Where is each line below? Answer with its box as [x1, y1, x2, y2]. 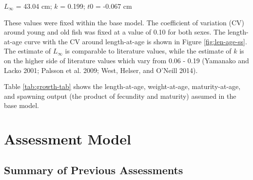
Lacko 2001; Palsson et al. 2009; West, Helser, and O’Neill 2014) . [4, 65, 198, 75]
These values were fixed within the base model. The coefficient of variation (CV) [4, 17, 244, 27]
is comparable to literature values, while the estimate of [65, 46, 232, 56]
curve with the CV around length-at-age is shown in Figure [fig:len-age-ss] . [24, 36, 247, 46]
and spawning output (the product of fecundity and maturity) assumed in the [4, 90, 236, 101]
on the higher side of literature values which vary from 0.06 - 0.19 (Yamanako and [4, 55, 249, 65]
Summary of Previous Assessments [4, 162, 183, 177]
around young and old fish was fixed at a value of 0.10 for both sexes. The [4, 27, 226, 37]
